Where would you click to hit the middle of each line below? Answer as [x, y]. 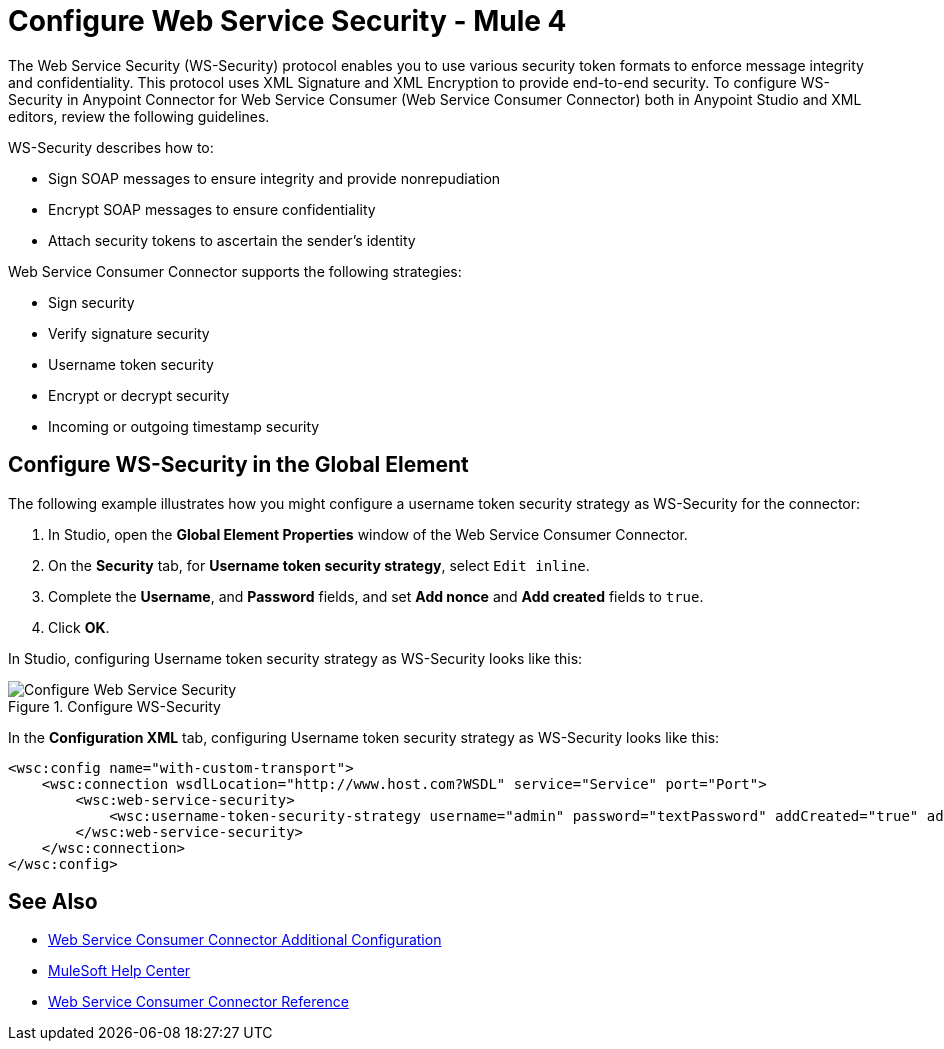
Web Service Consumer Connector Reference [198, 1002]
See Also [53, 902]
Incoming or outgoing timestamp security [184, 426]
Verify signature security [129, 333]
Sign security [91, 302]
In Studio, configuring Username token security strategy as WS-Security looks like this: [295, 658]
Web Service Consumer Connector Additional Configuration [245, 940]
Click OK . [79, 627]
